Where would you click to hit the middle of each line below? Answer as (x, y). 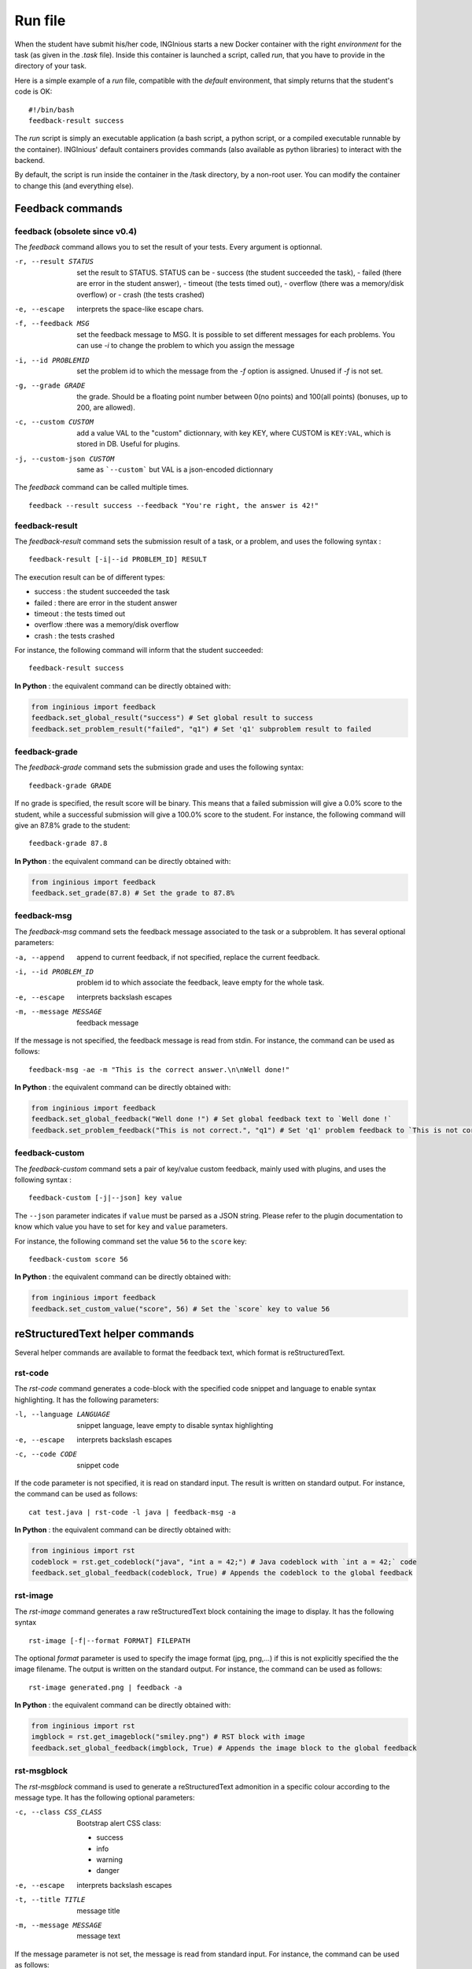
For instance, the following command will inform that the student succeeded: (139, 651)
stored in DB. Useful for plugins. (128, 444)
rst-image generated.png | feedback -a (105, 1687)
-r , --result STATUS (54, 261)
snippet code (98, 1465)
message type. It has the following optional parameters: (105, 1797)
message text (99, 1936)
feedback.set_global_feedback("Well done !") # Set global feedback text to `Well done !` (212, 1119)
